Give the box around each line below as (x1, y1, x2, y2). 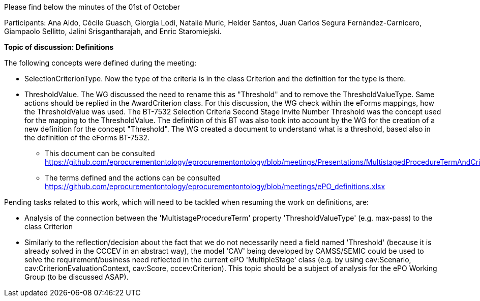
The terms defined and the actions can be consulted (45, 173, 220, 182)
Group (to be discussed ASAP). (24, 273, 129, 281)
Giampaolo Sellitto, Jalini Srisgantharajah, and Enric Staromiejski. (4, 27, 222, 36)
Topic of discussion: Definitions (4, 43, 114, 51)
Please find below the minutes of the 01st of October (4, 3, 181, 11)
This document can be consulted (45, 149, 155, 158)
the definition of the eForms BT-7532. (24, 133, 150, 142)
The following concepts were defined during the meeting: (4, 58, 196, 67)
